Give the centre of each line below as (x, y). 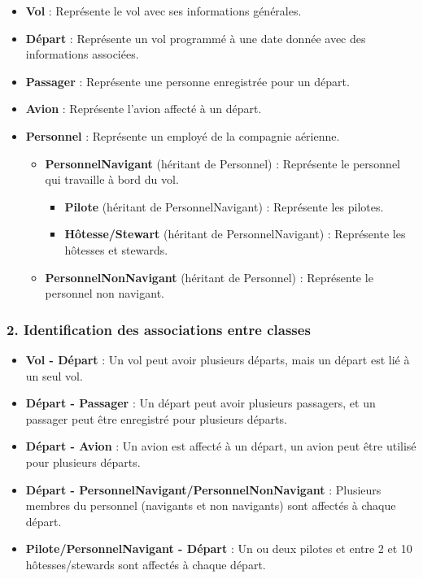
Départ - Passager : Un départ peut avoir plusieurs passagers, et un (201, 403)
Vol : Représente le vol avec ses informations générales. (164, 11)
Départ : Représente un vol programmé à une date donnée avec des (196, 38)
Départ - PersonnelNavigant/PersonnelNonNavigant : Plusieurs (203, 489)
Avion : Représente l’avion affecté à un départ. (144, 109)
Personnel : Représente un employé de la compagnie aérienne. (183, 135)
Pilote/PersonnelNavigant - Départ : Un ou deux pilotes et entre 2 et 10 (219, 549)
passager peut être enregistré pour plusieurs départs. (156, 418)
